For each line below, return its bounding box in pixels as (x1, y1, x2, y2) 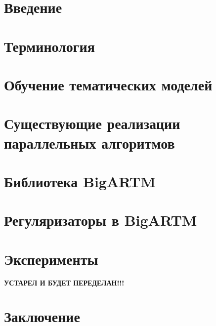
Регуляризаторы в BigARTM (4, 210, 197, 230)
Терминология (4, 36, 95, 56)
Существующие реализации (4, 113, 180, 133)
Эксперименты (4, 248, 98, 269)
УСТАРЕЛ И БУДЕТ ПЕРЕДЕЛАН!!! (4, 277, 125, 287)
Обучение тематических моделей (4, 74, 213, 94)
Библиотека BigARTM (4, 171, 156, 191)
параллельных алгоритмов (4, 132, 175, 153)
